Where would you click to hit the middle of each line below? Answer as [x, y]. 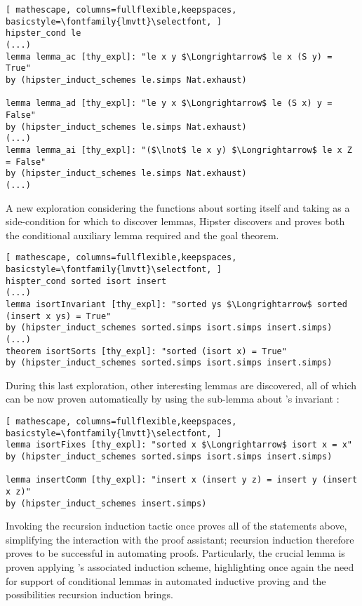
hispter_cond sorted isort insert [86, 281]
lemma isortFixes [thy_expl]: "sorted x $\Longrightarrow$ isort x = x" [179, 445]
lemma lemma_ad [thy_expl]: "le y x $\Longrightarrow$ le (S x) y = [169, 103]
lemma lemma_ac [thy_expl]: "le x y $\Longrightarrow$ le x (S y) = [169, 56]
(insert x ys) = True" [59, 316]
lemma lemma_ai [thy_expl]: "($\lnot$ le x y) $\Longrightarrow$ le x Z [179, 150]
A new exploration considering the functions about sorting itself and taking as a [178, 207]
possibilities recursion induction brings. [89, 594]
